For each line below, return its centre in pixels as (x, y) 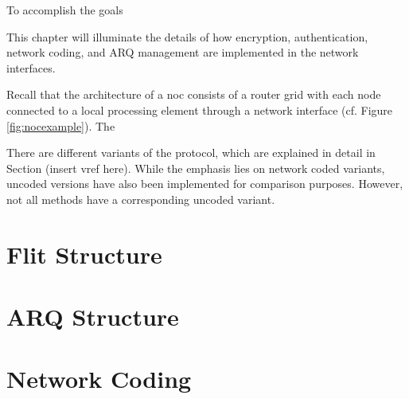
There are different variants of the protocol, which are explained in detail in (191, 153)
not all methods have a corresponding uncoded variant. (141, 199)
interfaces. (31, 67)
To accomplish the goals (65, 10)
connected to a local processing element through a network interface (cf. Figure (200, 110)
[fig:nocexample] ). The (61, 125)
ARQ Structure (93, 317)
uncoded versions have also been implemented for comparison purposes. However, (205, 184)
